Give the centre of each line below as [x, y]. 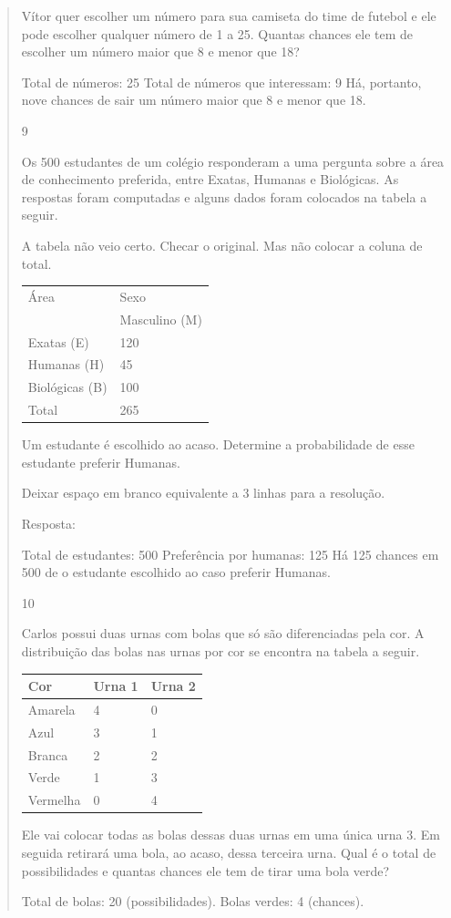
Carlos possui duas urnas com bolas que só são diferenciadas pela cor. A [223, 633]
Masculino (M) [161, 319]
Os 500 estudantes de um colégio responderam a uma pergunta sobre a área [233, 161]
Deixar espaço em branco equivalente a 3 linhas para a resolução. [203, 493]
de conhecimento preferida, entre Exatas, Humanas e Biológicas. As [210, 179]
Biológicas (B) [67, 387]
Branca [48, 754]
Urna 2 [173, 686]
